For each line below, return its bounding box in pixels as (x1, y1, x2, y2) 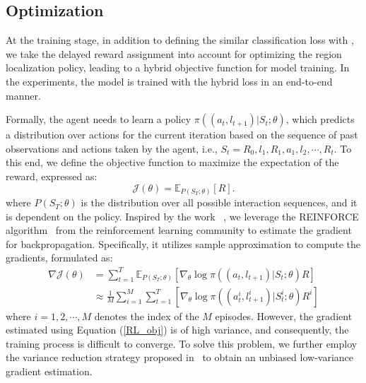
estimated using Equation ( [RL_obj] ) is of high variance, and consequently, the (6, 322, 349, 337)
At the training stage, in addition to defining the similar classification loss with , (6, 33, 354, 47)
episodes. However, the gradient (215, 308, 353, 323)
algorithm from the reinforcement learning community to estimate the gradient (6, 223, 352, 237)
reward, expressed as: (6, 168, 98, 183)
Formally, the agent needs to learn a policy (6, 112, 191, 126)
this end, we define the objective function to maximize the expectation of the (6, 155, 339, 170)
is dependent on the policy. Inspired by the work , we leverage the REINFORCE (6, 208, 359, 223)
